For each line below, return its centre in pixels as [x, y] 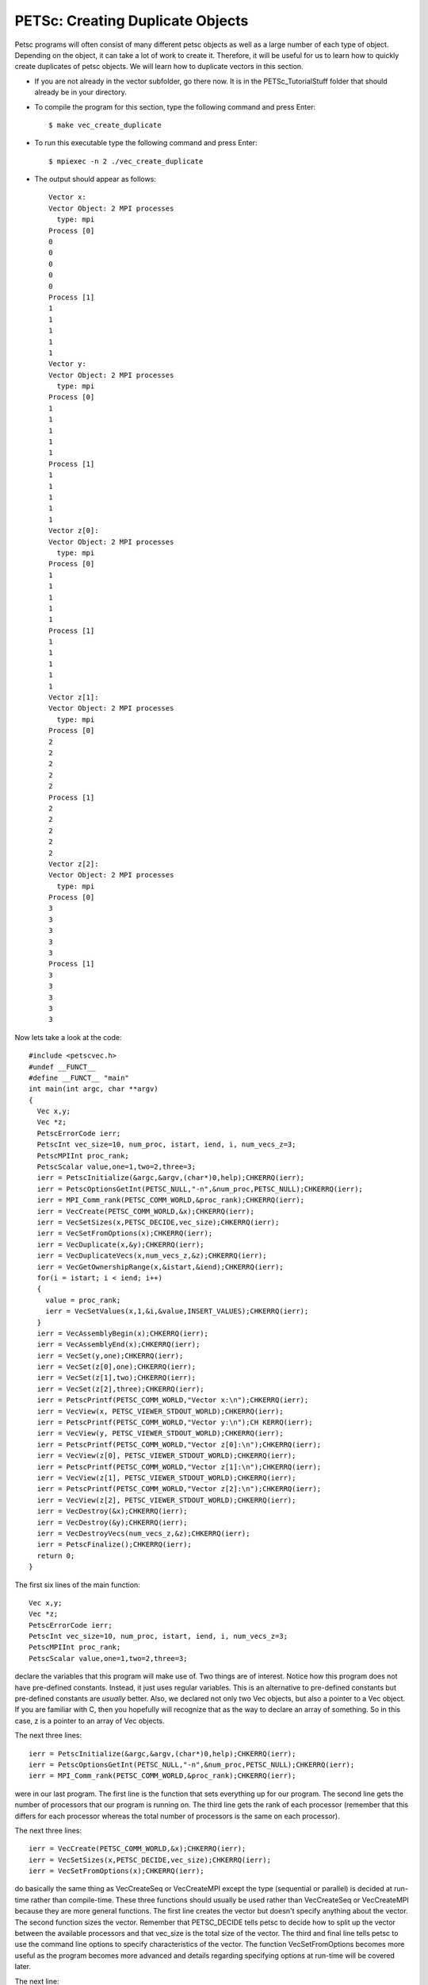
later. [23, 1967]
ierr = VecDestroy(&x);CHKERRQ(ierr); [112, 1511]
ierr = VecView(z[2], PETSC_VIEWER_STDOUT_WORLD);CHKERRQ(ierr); [166, 1500]
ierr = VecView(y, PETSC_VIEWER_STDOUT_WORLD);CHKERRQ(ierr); [160, 1434]
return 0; [56, 1555]
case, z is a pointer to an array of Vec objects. [90, 1721]
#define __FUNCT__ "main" [79, 1077]
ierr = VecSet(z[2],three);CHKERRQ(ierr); [121, 1389]
